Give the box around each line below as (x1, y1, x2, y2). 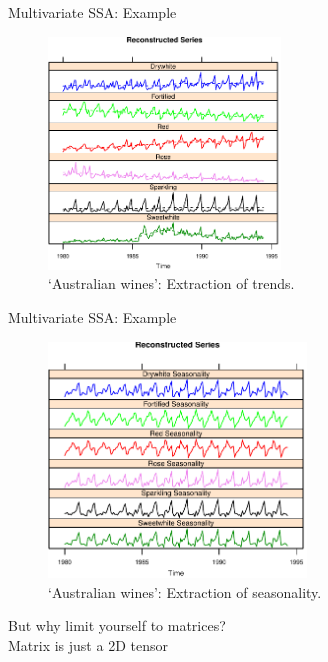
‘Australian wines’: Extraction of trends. (48, 273, 295, 294)
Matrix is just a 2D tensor (8, 634, 168, 655)
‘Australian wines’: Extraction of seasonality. (48, 581, 322, 602)
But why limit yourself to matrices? (8, 615, 226, 636)
